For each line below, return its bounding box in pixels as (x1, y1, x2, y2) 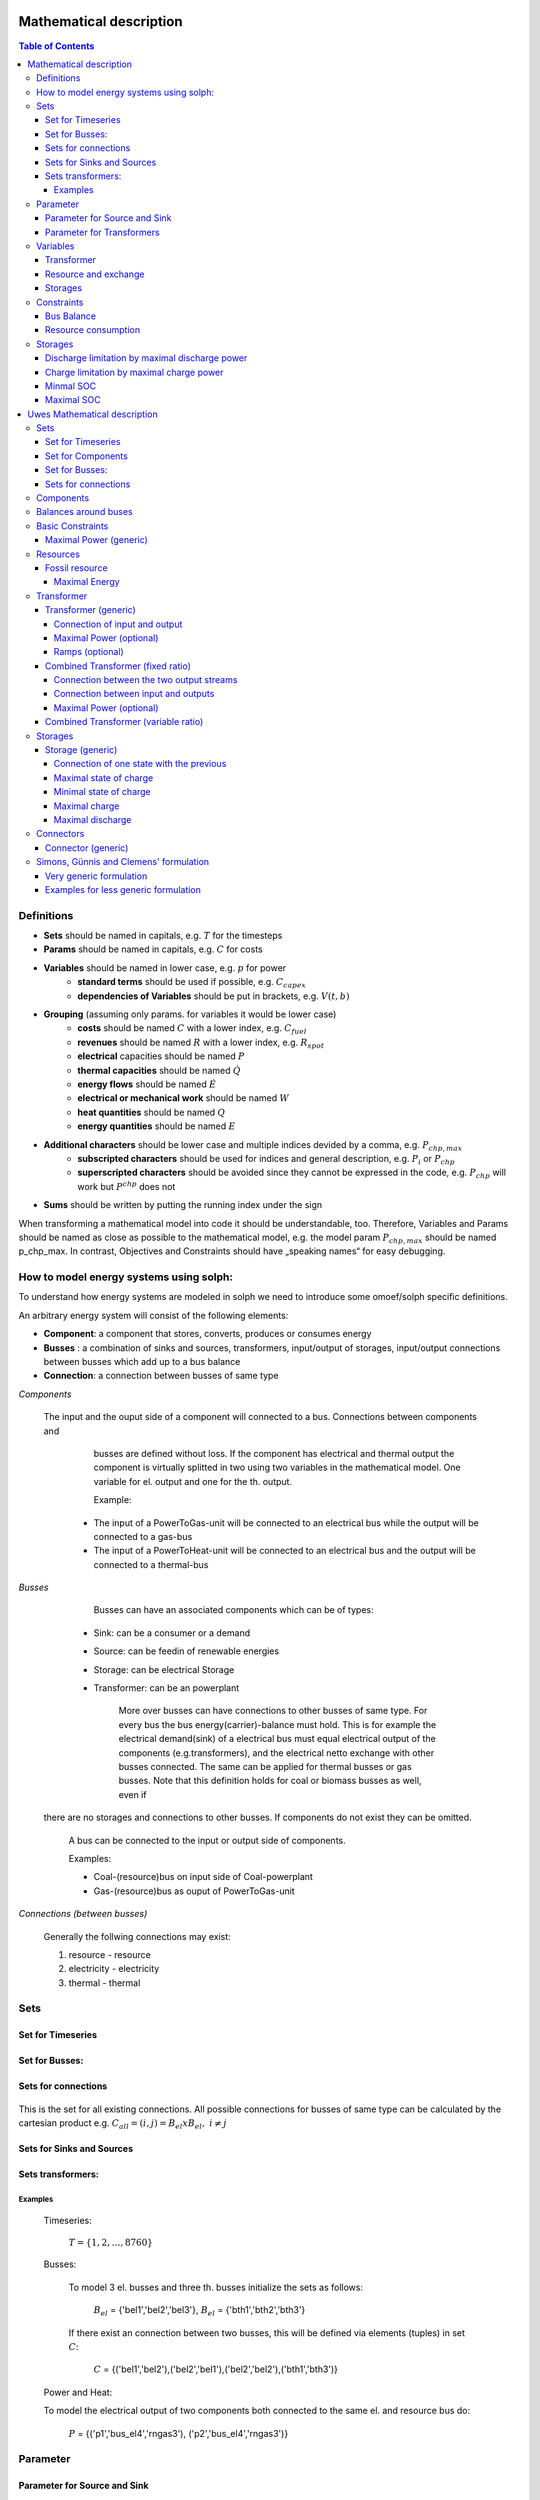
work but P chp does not (77, 1180, 176, 1192)
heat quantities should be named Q (77, 1106, 226, 1118)
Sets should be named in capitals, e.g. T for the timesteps (43, 930, 283, 942)
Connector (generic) (45, 841, 129, 854)
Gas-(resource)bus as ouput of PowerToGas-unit (93, 1885, 295, 1897)
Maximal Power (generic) (45, 534, 149, 546)
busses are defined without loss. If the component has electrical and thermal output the (93, 1447, 455, 1459)
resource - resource (68, 1948, 152, 1960)
